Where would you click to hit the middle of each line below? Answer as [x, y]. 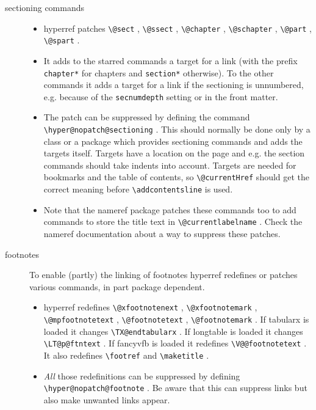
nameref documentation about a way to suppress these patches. [162, 233]
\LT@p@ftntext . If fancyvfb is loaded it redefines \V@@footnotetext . [175, 343]
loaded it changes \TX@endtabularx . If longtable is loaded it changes [173, 331]
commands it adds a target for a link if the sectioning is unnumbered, [174, 85]
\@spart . [62, 40]
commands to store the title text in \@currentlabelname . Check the [173, 221]
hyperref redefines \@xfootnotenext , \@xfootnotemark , [150, 307]
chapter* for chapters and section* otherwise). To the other [159, 72]
